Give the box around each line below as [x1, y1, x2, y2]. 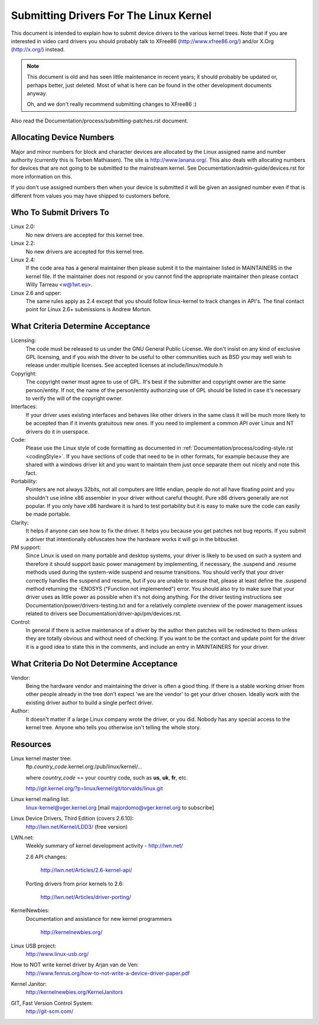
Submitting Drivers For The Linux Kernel [11, 9, 212, 22]
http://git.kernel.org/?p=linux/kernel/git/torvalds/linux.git [25, 785, 164, 792]
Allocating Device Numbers [11, 132, 115, 143]
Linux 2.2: [11, 240, 35, 247]
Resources [11, 739, 51, 749]
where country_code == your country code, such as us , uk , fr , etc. [25, 774, 188, 781]
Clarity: [11, 519, 29, 526]
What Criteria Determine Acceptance [11, 321, 151, 331]
